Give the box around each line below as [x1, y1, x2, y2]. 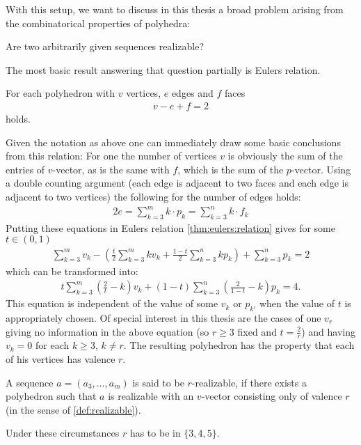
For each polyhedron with [6, 86, 115, 100]
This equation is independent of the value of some [6, 296, 218, 311]
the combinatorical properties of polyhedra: [6, 15, 191, 30]
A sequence [6, 375, 54, 389]
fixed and [237, 324, 277, 338]
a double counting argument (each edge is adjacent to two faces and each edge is [6, 175, 348, 190]
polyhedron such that [6, 389, 97, 403]
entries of [6, 162, 45, 176]
